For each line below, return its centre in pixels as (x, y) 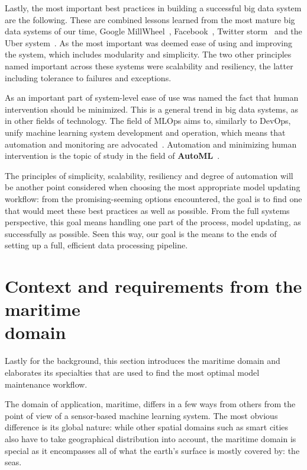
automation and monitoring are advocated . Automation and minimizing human (151, 144)
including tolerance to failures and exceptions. (88, 77)
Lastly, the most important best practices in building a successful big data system (153, 8)
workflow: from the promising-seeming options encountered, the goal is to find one (153, 198)
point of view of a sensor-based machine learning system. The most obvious (141, 415)
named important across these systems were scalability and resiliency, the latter (149, 65)
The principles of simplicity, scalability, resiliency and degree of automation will (149, 175)
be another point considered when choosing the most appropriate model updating (153, 187)
